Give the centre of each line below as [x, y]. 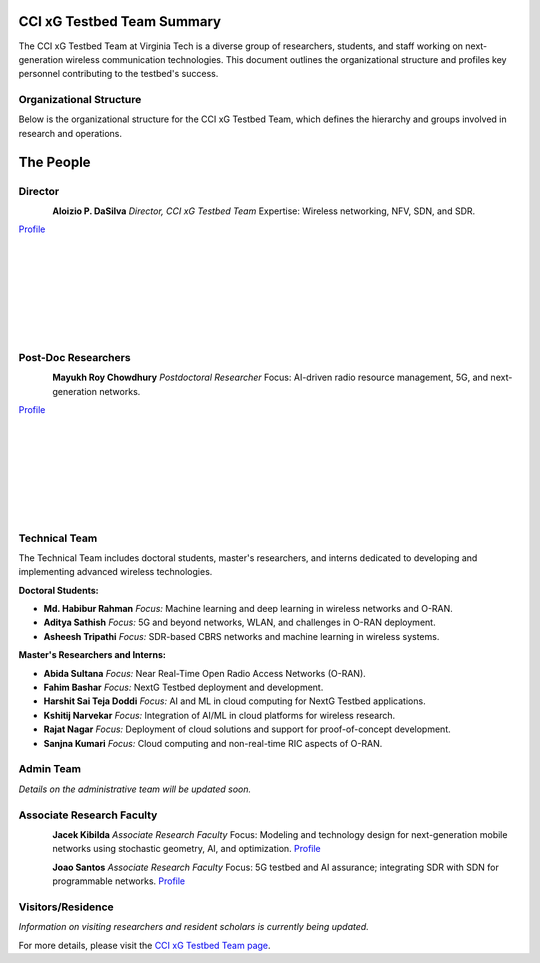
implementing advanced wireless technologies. [115, 572]
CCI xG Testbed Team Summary [120, 21]
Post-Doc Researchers [74, 357]
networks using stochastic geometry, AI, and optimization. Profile [187, 849]
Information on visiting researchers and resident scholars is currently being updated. [193, 927]
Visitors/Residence [66, 907]
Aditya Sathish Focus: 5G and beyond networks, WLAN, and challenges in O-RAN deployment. [239, 622]
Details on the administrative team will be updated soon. [135, 789]
